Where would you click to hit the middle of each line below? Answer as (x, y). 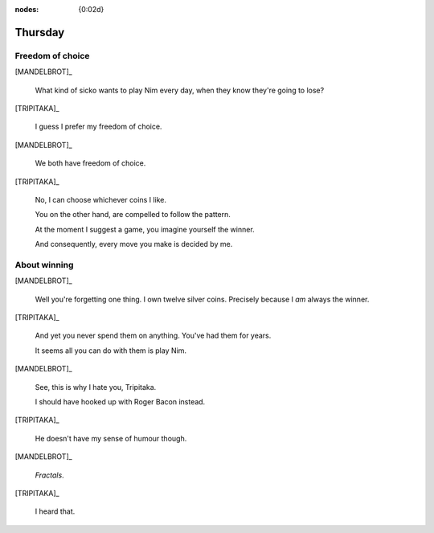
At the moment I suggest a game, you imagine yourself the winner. (145, 229)
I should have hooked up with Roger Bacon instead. (120, 401)
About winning (44, 264)
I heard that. (55, 511)
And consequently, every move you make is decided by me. (134, 244)
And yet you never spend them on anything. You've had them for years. (153, 336)
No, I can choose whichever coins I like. (101, 199)
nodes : (27, 9)
